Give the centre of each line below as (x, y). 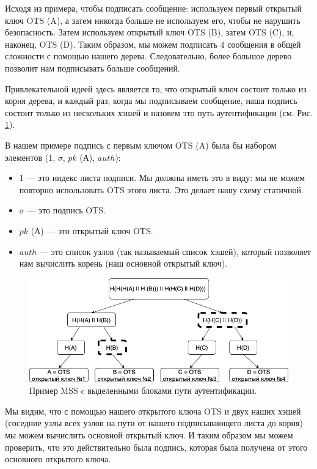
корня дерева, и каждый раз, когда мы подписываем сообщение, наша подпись (151, 101)
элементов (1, (30, 157)
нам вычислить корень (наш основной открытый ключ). (123, 263)
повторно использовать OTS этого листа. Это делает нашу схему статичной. (161, 189)
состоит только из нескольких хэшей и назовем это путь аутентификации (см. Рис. (159, 112)
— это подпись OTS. (66, 210)
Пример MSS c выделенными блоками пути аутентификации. (143, 390)
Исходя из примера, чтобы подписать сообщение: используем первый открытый (153, 8)
